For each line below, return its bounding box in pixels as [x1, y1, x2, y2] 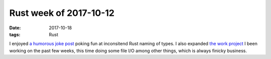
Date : [9, 25, 21, 31]
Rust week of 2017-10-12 [9, 7, 115, 18]
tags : [9, 31, 21, 37]
